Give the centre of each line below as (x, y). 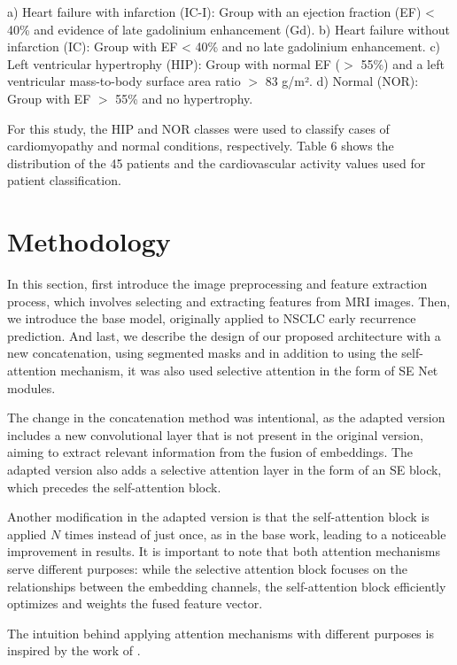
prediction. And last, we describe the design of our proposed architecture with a (224, 335)
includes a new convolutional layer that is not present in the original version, (215, 434)
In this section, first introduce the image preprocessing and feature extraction (217, 284)
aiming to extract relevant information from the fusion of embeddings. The (210, 452)
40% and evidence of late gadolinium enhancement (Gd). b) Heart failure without (228, 29)
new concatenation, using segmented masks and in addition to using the (202, 353)
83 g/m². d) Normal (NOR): (342, 81)
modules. (31, 387)
